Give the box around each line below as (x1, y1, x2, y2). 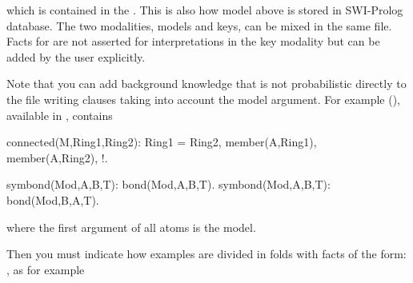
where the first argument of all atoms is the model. (6, 218, 256, 235)
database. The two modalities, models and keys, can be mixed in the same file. (6, 17, 392, 34)
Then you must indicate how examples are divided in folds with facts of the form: (6, 245, 407, 262)
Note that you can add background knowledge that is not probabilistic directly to (6, 75, 407, 92)
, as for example (6, 261, 85, 277)
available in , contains (6, 106, 113, 123)
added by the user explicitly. (6, 48, 146, 65)
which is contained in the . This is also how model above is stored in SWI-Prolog (6, 2, 403, 18)
